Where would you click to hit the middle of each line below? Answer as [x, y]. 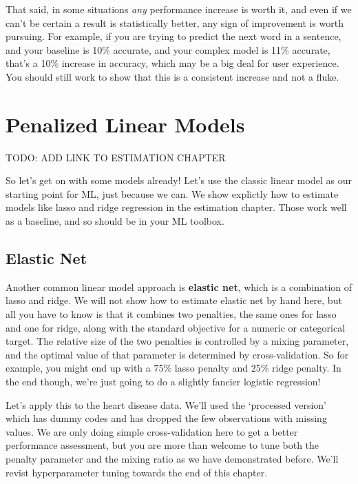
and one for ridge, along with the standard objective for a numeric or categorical [176, 327]
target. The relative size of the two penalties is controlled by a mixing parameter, [177, 341]
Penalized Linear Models [125, 124]
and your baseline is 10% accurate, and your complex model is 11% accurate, [168, 49]
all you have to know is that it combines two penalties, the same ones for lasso [171, 314]
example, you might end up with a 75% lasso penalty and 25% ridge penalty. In [173, 368]
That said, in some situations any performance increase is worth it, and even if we [179, 9]
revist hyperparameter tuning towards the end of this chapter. [137, 472]
